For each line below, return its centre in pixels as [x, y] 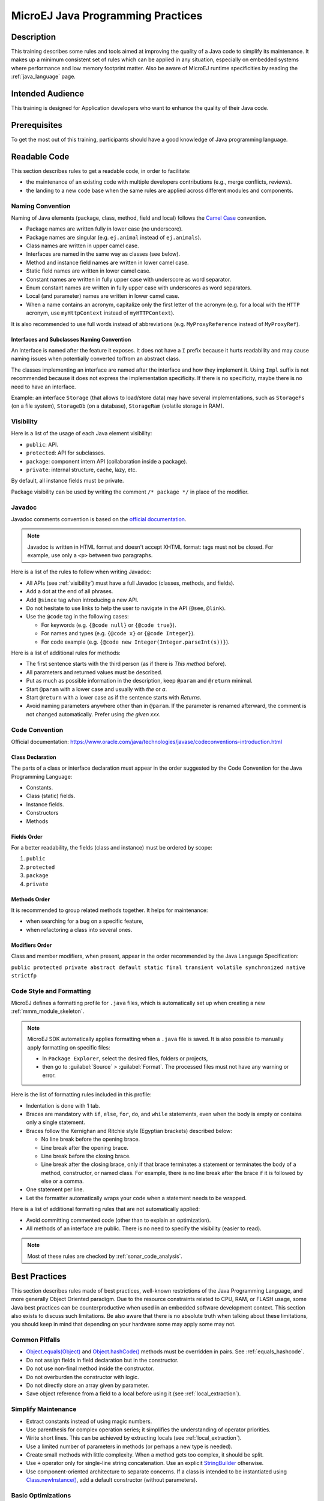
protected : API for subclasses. [66, 453]
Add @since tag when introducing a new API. [82, 600]
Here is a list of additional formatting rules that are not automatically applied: [106, 1209]
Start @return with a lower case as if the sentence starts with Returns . [114, 697]
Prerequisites [37, 125]
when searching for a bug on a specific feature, [85, 921]
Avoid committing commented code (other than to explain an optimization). [118, 1220]
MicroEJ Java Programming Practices [107, 16]
